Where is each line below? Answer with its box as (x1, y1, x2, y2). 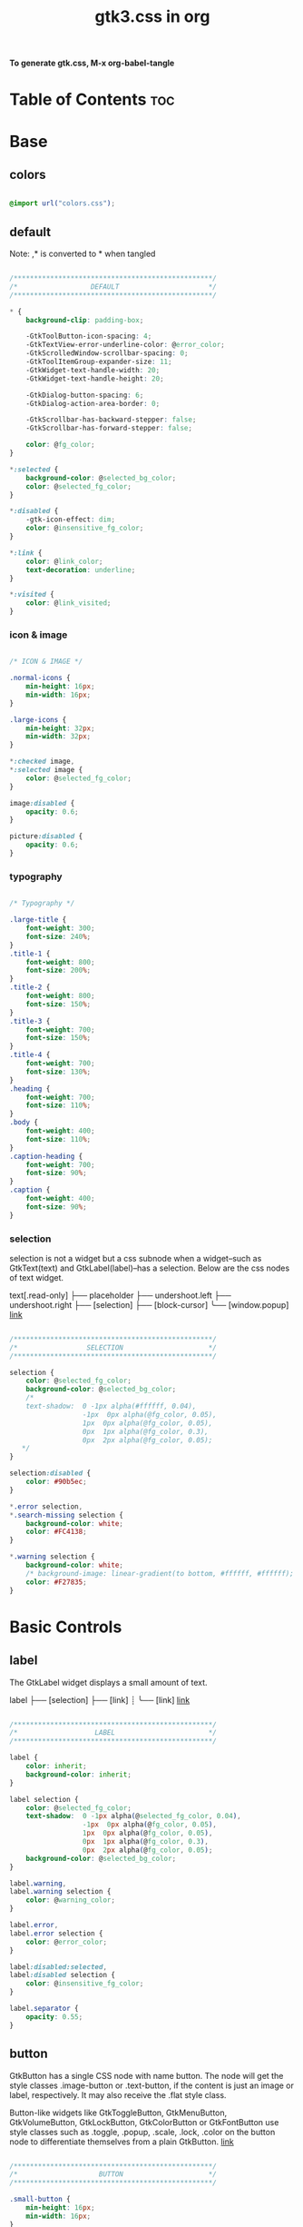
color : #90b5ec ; (25, 1478, 88, 1487)
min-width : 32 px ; (25, 732, 92, 741)
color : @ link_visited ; (25, 599, 112, 608)
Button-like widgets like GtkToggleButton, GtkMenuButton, (9, 2107, 228, 2118)
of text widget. (9, 1272, 64, 1282)
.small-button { (9, 2195, 71, 2204)
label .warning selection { (9, 1887, 112, 1896)
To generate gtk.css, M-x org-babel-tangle (9, 57, 175, 69)
